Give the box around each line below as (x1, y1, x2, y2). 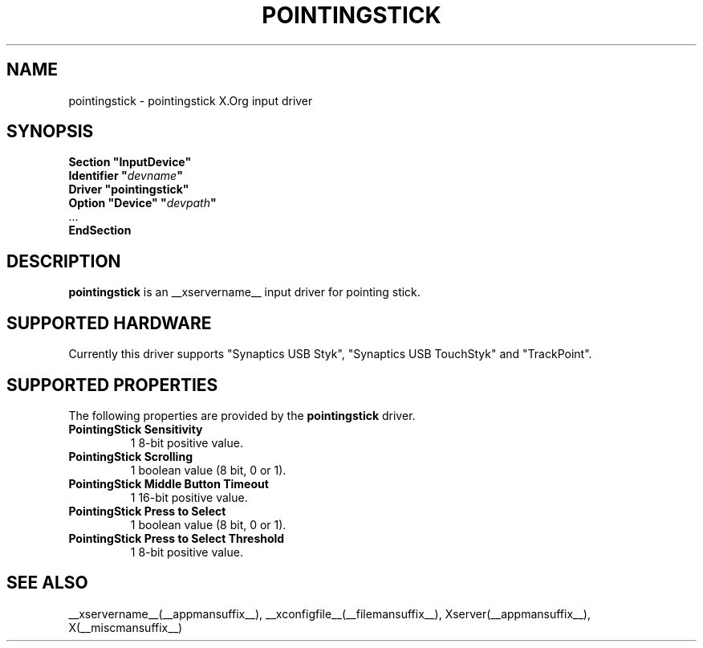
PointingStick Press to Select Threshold (68, 531, 285, 545)
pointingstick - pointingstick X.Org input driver (68, 93, 313, 108)
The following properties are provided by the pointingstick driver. (68, 408, 416, 422)
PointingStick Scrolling (68, 449, 193, 463)
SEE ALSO (6, 573, 88, 593)
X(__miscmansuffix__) (68, 620, 183, 634)
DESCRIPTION (6, 251, 121, 271)
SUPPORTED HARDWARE (6, 312, 212, 333)
